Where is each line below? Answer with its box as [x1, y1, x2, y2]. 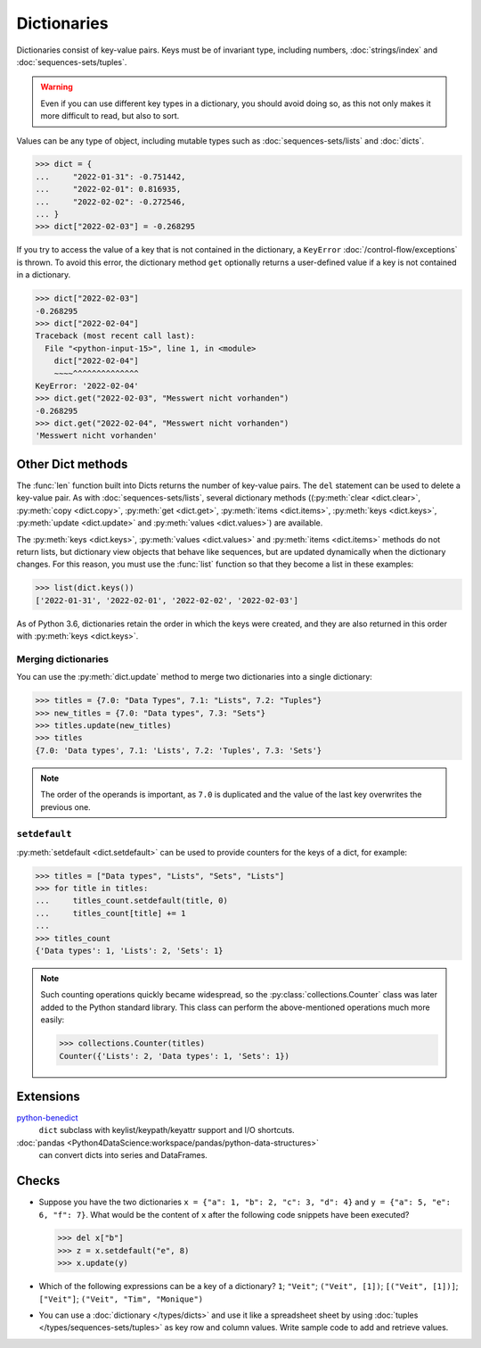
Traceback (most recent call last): [35, 331, 196, 341]
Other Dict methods [16, 456, 128, 472]
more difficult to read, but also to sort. [40, 111, 180, 121]
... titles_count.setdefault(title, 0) [35, 896, 229, 906]
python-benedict [16, 1112, 79, 1123]
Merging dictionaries [16, 652, 109, 665]
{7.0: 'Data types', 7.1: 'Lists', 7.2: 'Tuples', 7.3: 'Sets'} [35, 745, 322, 756]
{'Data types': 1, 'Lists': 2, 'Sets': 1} [35, 946, 224, 955]
